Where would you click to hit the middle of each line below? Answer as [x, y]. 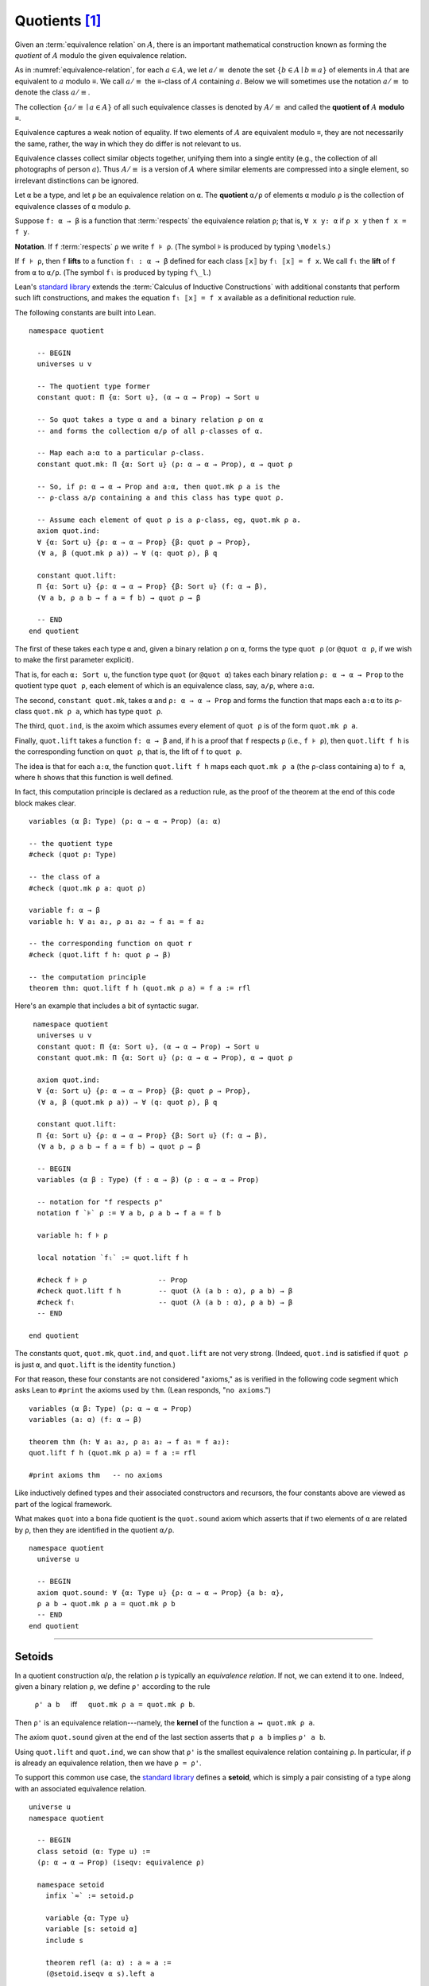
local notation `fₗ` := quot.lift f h [112, 1258]
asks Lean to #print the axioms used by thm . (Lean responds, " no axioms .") [143, 1390]
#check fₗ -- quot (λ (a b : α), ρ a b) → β [165, 1302]
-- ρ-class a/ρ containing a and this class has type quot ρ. [161, 498]
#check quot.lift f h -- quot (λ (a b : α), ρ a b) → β [165, 1291]
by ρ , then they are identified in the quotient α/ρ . [95, 1530]
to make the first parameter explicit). [74, 660]
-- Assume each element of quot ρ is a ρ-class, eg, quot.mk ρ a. [169, 520]
